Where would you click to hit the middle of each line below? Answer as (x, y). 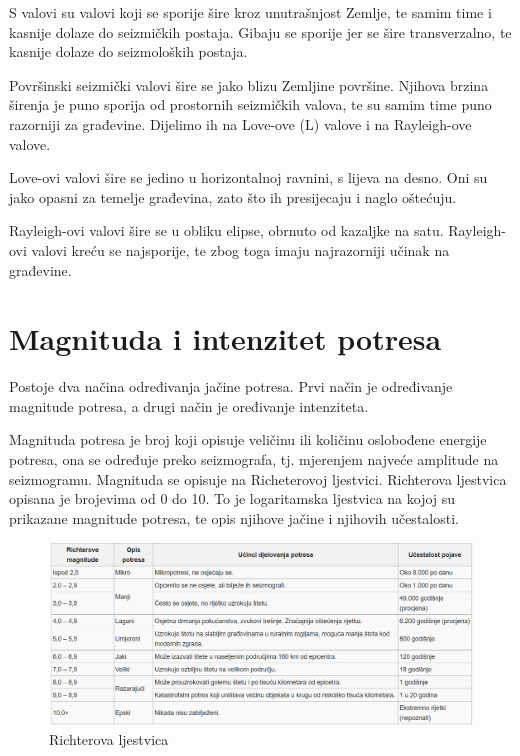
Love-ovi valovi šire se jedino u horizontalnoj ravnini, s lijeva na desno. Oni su (248, 177)
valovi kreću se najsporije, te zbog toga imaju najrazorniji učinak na (240, 249)
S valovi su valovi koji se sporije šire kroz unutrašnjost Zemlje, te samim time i (250, 12)
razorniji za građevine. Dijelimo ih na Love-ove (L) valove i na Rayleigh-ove (240, 123)
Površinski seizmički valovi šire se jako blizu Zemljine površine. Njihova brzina (249, 84)
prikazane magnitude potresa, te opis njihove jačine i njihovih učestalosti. (234, 517)
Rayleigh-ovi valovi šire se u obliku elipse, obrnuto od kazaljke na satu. (226, 230)
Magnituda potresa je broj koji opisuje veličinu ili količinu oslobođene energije (248, 439)
